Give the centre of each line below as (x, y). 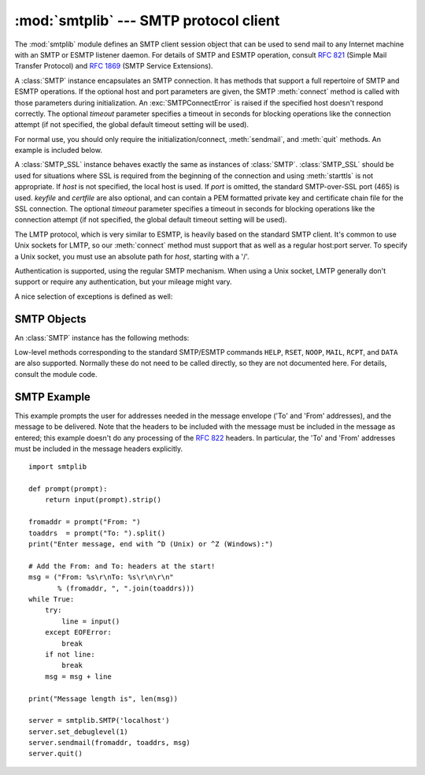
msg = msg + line (78, 676)
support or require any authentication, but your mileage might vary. (123, 282)
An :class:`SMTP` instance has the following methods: (102, 337)
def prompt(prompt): (68, 489)
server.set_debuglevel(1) (79, 732)
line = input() (91, 621)
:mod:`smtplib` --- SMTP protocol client (147, 20)
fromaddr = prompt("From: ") (85, 522)
